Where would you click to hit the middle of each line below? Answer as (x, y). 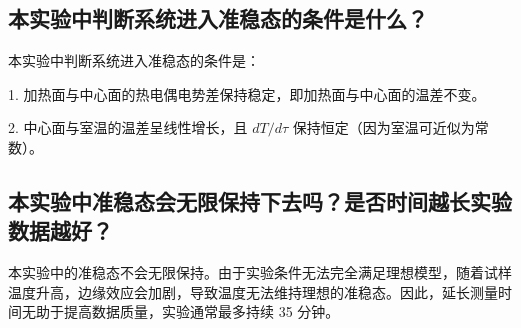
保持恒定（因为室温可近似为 (383, 127)
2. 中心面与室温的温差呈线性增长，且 (128, 127)
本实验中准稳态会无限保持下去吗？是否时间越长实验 (260, 200)
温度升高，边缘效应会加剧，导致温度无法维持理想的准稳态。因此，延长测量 (253, 291)
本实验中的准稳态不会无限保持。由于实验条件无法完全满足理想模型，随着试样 (260, 272)
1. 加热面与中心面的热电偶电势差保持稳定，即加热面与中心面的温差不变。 (247, 93)
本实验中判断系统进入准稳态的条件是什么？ (218, 18)
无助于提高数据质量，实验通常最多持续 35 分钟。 (180, 311)
